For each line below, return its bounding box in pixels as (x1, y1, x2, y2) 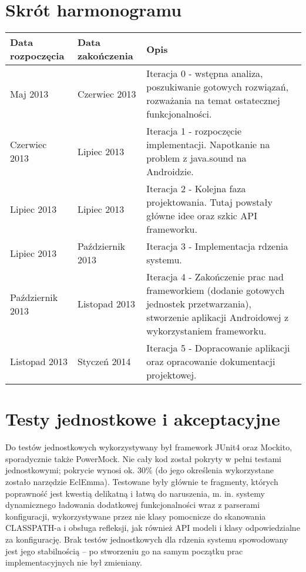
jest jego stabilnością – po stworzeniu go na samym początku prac (5, 544, 243, 557)
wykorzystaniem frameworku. (146, 324, 267, 338)
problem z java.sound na (146, 151, 247, 165)
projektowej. (146, 368, 197, 382)
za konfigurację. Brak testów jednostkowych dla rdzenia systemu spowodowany (5, 533, 288, 545)
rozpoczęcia (10, 49, 65, 63)
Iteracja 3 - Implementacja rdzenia (146, 239, 288, 253)
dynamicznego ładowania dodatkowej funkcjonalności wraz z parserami (5, 499, 260, 511)
